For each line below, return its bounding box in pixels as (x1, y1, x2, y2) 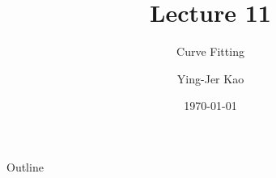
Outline (6, 158, 44, 175)
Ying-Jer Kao (176, 70, 244, 87)
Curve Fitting (176, 43, 244, 60)
